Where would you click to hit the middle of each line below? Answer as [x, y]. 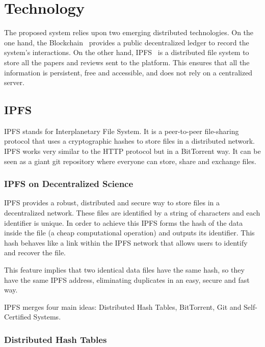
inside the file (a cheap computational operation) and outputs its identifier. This [129, 233]
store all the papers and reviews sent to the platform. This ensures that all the [127, 62]
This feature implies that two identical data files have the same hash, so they [124, 270]
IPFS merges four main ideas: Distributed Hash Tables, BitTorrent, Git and [123, 306]
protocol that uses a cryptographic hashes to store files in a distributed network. [129, 141]
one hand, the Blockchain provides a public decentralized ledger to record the [127, 42]
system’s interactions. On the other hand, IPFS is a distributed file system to [127, 52]
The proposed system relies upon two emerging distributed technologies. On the [129, 32]
